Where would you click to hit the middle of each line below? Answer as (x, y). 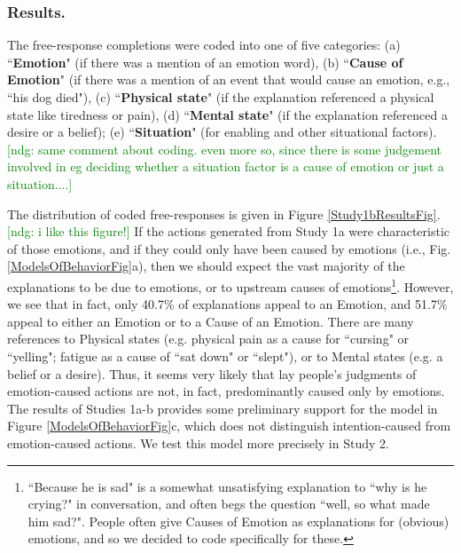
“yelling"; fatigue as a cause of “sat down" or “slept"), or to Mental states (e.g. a (225, 355)
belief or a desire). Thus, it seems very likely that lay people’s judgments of (212, 373)
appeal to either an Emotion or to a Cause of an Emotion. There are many (211, 321)
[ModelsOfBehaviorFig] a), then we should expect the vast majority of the (206, 266)
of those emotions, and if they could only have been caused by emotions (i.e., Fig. (229, 248)
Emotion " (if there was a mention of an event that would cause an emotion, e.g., (229, 79)
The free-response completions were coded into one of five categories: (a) (204, 45)
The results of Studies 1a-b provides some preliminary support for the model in (223, 408)
